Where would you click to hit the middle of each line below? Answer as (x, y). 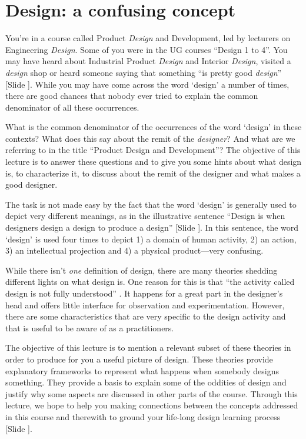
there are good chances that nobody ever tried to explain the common (132, 96)
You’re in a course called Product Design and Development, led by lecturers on (148, 38)
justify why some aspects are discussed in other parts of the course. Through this (152, 393)
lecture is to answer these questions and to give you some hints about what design (154, 162)
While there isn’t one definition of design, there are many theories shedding (142, 270)
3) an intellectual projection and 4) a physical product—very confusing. (134, 250)
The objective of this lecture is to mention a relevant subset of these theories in (148, 347)
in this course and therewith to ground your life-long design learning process (143, 416)
